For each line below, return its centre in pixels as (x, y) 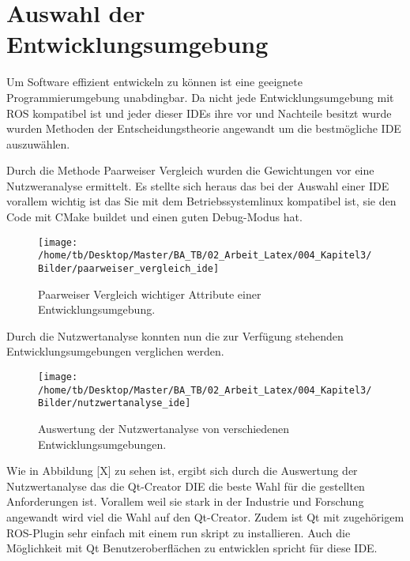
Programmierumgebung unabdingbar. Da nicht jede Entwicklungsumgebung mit (200, 97)
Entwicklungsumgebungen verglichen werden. (115, 351)
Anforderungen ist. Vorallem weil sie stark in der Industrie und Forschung (185, 501)
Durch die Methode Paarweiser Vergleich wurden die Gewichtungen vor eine (190, 170)
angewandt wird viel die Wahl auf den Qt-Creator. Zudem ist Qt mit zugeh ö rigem (205, 516)
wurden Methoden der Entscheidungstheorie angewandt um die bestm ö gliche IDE (204, 128)
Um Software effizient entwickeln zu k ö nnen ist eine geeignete (154, 82)
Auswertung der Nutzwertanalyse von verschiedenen (164, 428)
